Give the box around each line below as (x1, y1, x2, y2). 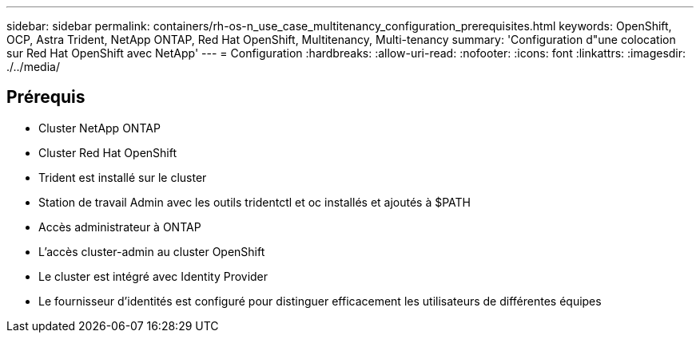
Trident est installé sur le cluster (38, 170, 207, 184)
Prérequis (6, 87, 86, 108)
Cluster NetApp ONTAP (38, 120, 161, 135)
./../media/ (6, 60, 60, 73)
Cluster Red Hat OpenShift (38, 145, 177, 160)
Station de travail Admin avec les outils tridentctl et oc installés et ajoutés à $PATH (38, 195, 471, 209)
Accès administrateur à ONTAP (38, 219, 201, 234)
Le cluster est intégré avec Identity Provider (38, 269, 268, 283)
